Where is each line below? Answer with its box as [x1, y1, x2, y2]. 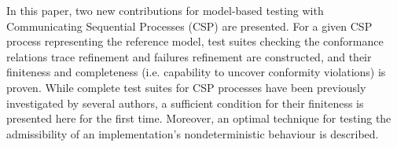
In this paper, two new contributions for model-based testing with [6, 2, 324, 18]
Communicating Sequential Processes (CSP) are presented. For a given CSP [6, 17, 373, 34]
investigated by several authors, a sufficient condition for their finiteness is [6, 94, 364, 111]
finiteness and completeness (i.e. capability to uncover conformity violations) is [6, 64, 386, 80]
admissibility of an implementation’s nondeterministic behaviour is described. [6, 125, 379, 141]
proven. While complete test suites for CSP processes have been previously [6, 79, 366, 95]
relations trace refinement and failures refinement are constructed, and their [6, 48, 372, 64]
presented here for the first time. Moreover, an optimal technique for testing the [6, 110, 391, 127]
